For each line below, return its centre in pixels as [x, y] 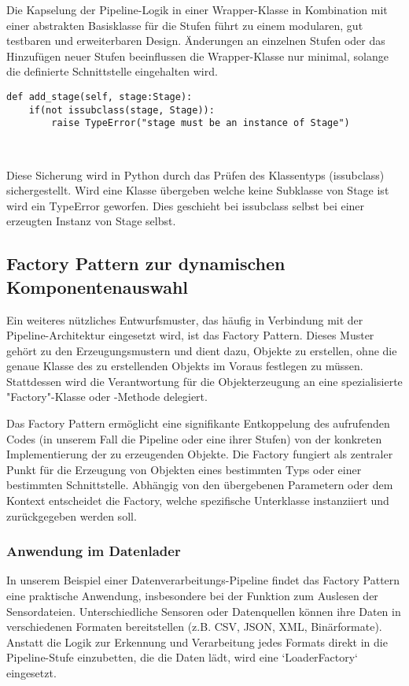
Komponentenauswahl [98, 286]
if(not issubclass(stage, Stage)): [122, 110]
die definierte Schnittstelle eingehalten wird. [112, 71]
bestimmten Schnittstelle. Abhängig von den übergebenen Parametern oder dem [200, 485]
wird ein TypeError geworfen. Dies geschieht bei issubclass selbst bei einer [186, 205]
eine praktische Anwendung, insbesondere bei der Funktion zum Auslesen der [192, 596]
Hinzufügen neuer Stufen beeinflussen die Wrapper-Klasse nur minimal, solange [197, 56]
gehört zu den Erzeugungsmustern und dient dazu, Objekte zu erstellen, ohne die [202, 350]
